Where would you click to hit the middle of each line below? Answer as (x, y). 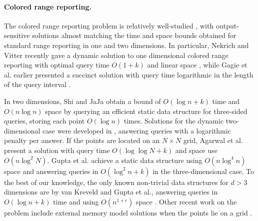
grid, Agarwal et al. (213, 140)
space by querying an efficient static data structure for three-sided (146, 111)
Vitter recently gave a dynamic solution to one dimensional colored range (116, 55)
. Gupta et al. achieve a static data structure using (125, 160)
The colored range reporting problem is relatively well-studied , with (109, 25)
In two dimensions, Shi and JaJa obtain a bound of (82, 101)
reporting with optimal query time (57, 65)
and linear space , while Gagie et (197, 65)
